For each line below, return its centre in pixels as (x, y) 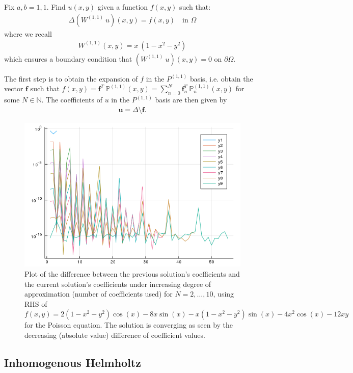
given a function (123, 7)
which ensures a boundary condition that (68, 58)
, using (224, 294)
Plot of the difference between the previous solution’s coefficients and (132, 273)
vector (14, 88)
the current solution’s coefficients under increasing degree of (118, 284)
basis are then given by (191, 100)
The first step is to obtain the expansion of (71, 78)
